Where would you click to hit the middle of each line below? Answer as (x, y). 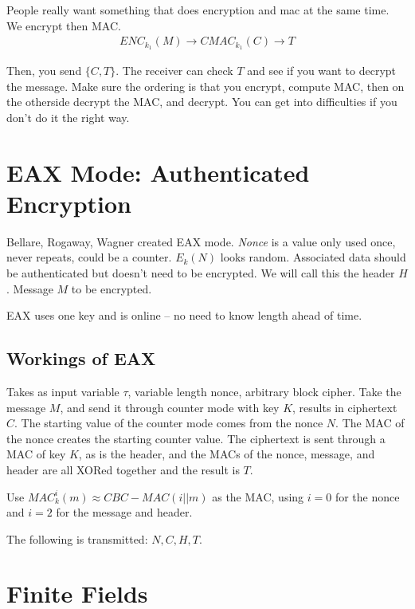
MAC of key (36, 454)
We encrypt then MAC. (64, 25)
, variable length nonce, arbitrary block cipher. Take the (264, 391)
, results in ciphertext (345, 407)
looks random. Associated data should (313, 257)
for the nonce (367, 496)
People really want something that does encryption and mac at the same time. (198, 10)
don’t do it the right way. (68, 117)
